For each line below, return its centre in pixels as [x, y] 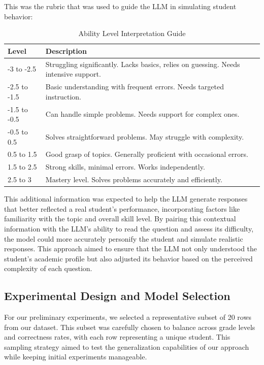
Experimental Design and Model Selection [117, 296]
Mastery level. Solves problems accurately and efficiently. [134, 179]
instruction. [63, 96]
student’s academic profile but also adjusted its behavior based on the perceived [128, 258]
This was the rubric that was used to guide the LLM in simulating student [120, 6]
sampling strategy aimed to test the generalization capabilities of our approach [127, 346]
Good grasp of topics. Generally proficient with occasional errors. [147, 154]
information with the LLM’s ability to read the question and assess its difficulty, [129, 228]
